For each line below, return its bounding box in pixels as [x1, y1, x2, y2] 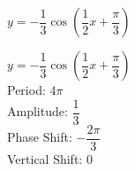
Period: [7, 81, 46, 98]
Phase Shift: [7, 128, 72, 146]
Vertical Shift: [7, 149, 83, 167]
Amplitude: [7, 102, 68, 120]
